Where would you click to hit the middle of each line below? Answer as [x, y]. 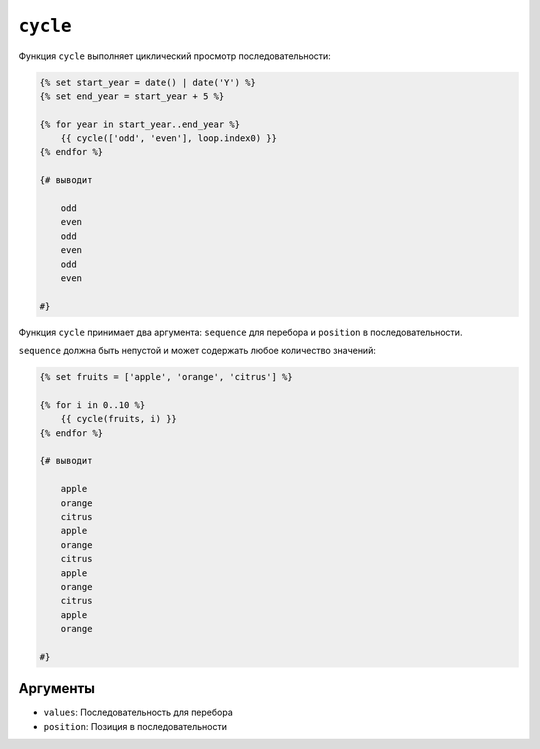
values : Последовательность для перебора [138, 712]
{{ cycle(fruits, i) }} [118, 419]
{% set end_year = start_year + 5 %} [132, 96]
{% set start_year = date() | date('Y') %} [148, 82]
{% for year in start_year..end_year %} [139, 124]
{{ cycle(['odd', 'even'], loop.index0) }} [168, 138]
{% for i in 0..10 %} [92, 404]
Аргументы [56, 688]
